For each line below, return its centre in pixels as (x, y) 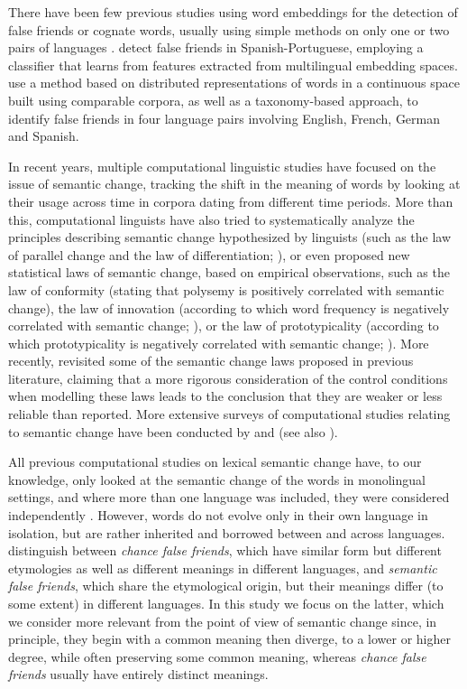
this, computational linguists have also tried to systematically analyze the (211, 219)
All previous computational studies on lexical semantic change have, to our (215, 462)
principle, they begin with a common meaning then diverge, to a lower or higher (229, 639)
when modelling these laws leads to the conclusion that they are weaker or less (225, 396)
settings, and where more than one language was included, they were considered (229, 497)
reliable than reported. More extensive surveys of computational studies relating (229, 414)
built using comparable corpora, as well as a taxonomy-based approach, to (213, 100)
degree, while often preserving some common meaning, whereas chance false (217, 656)
